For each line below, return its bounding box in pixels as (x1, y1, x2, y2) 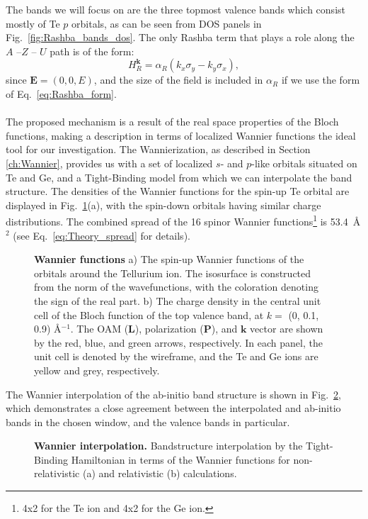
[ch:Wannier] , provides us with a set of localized (6, 155, 213, 170)
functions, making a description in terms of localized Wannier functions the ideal (6, 128, 356, 143)
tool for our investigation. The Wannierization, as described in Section (6, 142, 311, 157)
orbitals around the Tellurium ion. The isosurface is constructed (34, 265, 311, 280)
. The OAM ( (70, 321, 129, 336)
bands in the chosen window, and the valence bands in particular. (6, 414, 290, 429)
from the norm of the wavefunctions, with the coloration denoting (34, 279, 318, 294)
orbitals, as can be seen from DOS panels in (71, 16, 262, 30)
